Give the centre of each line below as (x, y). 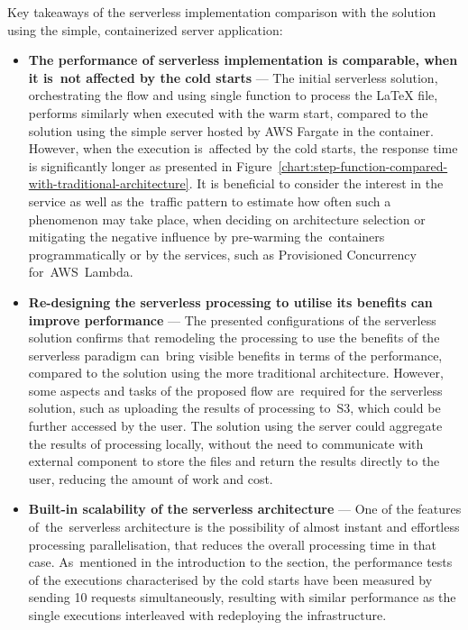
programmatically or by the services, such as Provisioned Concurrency (222, 254)
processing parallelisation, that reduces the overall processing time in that (232, 544)
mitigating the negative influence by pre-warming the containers (206, 237)
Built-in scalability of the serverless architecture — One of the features (245, 509)
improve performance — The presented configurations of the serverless (232, 320)
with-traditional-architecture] (109, 183)
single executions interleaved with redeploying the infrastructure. (207, 615)
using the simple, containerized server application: (145, 29)
